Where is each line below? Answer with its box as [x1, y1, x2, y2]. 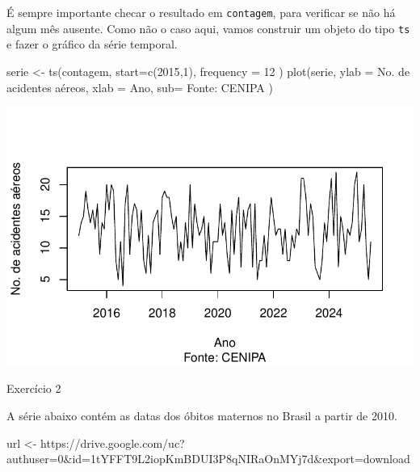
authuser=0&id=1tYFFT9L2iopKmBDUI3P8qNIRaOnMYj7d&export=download [6, 450, 410, 467]
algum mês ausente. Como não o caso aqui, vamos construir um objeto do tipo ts [6, 19, 410, 36]
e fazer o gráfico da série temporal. [6, 36, 178, 53]
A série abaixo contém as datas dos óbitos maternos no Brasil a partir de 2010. [6, 407, 397, 424]
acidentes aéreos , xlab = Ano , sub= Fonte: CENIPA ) [6, 78, 273, 95]
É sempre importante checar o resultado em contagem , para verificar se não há [6, 4, 396, 20]
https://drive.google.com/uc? [40, 434, 185, 451]
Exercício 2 [6, 380, 61, 397]
